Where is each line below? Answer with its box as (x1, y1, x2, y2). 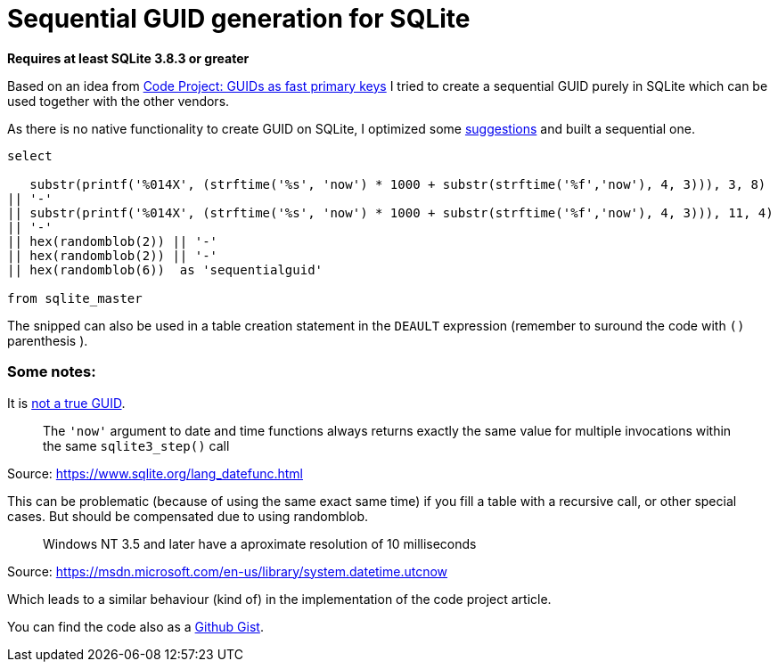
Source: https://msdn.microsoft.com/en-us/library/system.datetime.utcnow (7, 563, 448, 579)
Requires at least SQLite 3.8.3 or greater (7, 50, 250, 66)
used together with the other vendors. (7, 93, 230, 109)
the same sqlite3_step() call (43, 437, 230, 453)
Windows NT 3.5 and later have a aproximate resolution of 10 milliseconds (43, 535, 477, 551)
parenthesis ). (7, 332, 88, 348)
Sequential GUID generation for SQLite (7, 4, 471, 34)
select (7, 148, 53, 163)
